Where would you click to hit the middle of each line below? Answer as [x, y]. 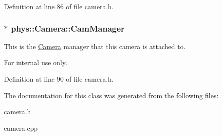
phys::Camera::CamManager [68, 28]
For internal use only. [36, 62]
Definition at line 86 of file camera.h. [59, 6]
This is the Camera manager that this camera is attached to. [95, 46]
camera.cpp [21, 127]
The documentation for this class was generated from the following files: [111, 95]
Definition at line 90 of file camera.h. [59, 79]
